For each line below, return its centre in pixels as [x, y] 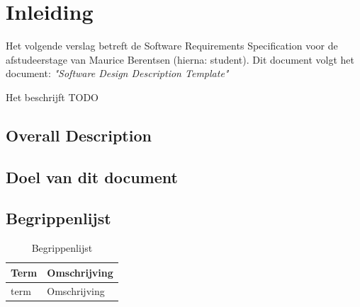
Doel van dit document [92, 176]
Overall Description [79, 135]
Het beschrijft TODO [52, 97]
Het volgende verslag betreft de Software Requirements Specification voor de [172, 46]
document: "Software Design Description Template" [117, 73]
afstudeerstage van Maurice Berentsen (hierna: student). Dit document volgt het [180, 59]
